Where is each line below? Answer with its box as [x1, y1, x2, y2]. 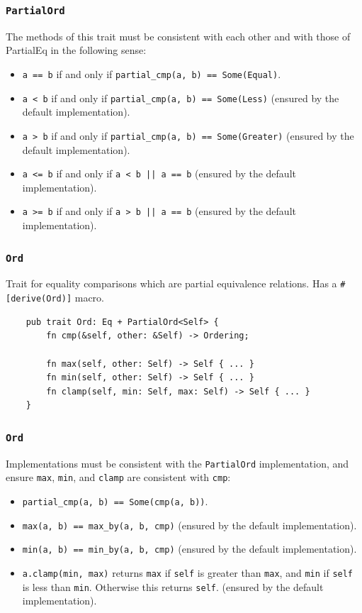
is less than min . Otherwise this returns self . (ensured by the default [22, 579, 324, 594]
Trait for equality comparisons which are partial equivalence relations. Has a [6, 276, 337, 291]
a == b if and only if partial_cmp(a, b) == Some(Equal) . [22, 66, 281, 81]
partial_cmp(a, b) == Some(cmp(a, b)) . [22, 493, 208, 508]
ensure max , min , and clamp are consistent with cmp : [6, 470, 231, 485]
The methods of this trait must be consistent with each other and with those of [6, 28, 351, 43]
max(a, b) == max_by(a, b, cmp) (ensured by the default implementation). [22, 517, 357, 532]
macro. [74, 290, 104, 305]
